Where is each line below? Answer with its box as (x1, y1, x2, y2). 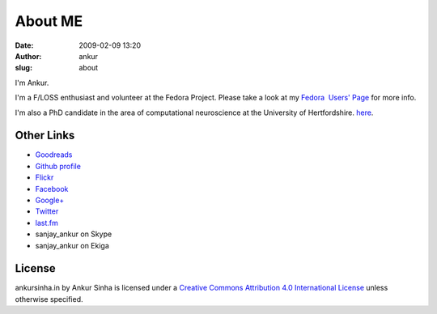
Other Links (15, 129, 75, 142)
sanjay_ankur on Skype (35, 229, 112, 239)
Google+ (35, 195, 65, 205)
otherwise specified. (15, 294, 83, 303)
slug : (15, 63, 32, 73)
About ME (15, 12, 83, 30)
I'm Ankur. (15, 78, 49, 87)
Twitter (35, 206, 59, 216)
